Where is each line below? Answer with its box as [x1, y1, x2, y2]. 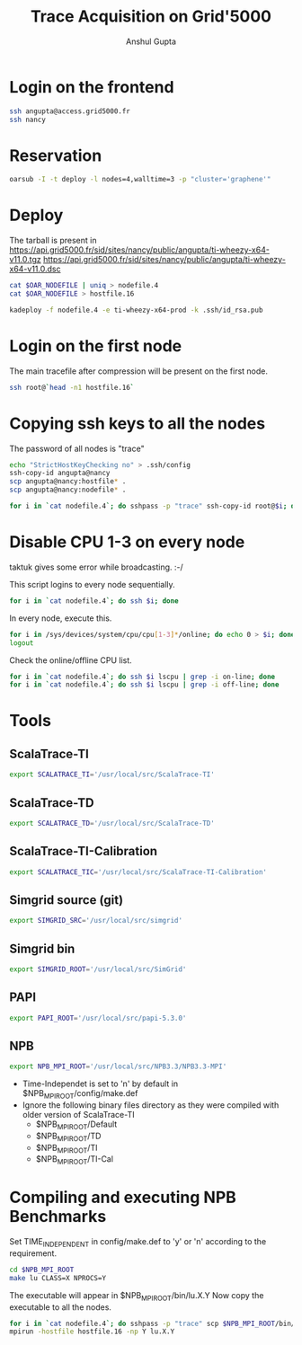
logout [9, 638, 34, 648]
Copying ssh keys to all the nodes [9, 413, 266, 433]
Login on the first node [9, 336, 182, 356]
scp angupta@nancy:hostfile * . [9, 477, 127, 486]
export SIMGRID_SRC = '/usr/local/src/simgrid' [9, 916, 182, 925]
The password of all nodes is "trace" [9, 443, 146, 454]
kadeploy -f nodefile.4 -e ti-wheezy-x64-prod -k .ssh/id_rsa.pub [9, 305, 263, 314]
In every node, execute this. [9, 613, 112, 624]
